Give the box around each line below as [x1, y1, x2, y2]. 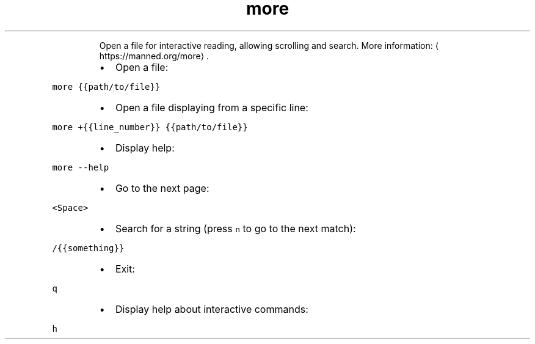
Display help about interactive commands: [115, 302, 308, 315]
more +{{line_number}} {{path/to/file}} [52, 122, 248, 132]
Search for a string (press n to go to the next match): [115, 222, 356, 235]
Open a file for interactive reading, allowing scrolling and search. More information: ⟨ [99, 40, 439, 51]
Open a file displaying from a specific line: [115, 101, 308, 114]
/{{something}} [52, 243, 125, 253]
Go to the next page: [115, 181, 209, 194]
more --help [52, 162, 109, 172]
